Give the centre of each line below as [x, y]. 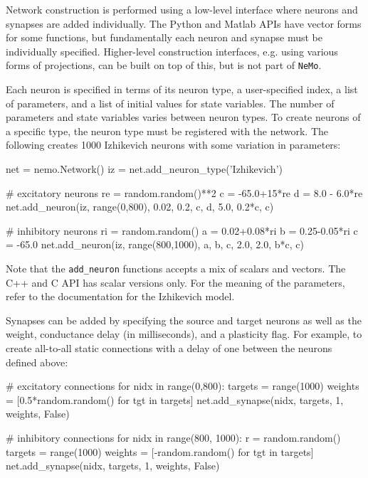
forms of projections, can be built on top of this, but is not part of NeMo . [164, 65]
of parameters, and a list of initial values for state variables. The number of [170, 103]
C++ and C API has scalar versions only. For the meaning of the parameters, [175, 282]
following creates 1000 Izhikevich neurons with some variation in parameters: [173, 145]
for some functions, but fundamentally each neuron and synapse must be [164, 37]
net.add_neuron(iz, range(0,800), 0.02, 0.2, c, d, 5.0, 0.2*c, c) [140, 207]
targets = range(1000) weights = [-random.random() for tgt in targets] [160, 451]
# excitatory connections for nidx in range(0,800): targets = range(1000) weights [183, 386]
